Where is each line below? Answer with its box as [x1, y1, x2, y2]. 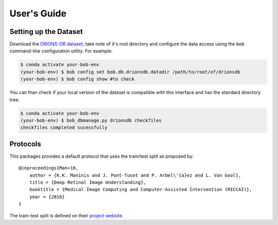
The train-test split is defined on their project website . [9, 212, 124, 218]
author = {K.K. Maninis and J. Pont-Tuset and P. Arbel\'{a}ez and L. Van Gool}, [29, 172, 241, 178]
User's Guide [9, 8, 67, 19]
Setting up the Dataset [9, 27, 83, 36]
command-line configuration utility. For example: [9, 48, 113, 54]
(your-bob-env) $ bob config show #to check [20, 76, 135, 82]
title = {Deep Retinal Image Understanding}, [29, 180, 147, 185]
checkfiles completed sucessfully [20, 125, 108, 130]
